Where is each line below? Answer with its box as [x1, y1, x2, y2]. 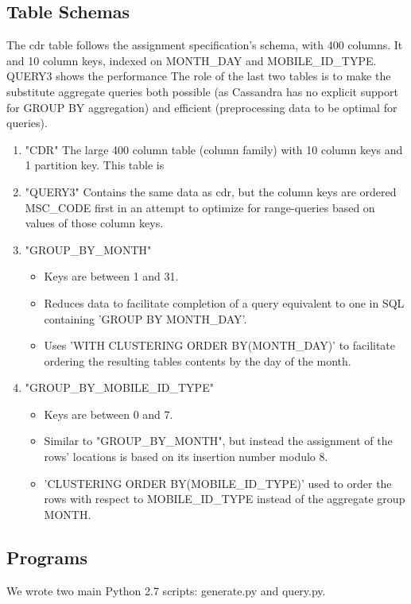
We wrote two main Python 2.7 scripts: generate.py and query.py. [6, 582, 326, 598]
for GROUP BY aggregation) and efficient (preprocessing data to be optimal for [6, 99, 397, 115]
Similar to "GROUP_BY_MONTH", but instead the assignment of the [44, 432, 393, 449]
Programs [6, 544, 87, 569]
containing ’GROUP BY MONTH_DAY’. [44, 310, 247, 327]
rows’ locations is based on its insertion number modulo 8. [44, 448, 328, 465]
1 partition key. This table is [25, 157, 165, 173]
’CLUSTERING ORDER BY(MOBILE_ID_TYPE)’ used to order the [44, 474, 392, 491]
